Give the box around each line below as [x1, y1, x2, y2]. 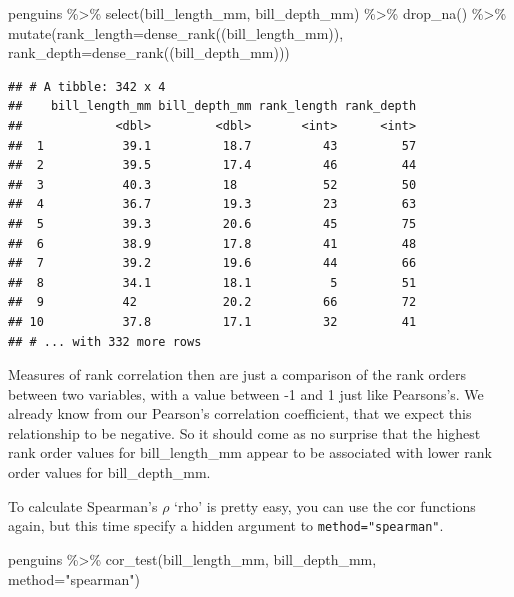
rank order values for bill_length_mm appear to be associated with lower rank [8, 442, 492, 463]
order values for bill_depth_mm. [8, 462, 211, 483]
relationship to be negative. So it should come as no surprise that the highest [8, 422, 481, 443]
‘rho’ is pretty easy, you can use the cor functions [174, 495, 476, 516]
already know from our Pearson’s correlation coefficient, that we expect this [8, 403, 472, 424]
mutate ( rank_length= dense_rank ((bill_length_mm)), [8, 22, 344, 43]
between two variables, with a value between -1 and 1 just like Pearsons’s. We [8, 383, 484, 404]
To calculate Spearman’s [8, 495, 158, 516]
